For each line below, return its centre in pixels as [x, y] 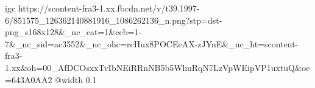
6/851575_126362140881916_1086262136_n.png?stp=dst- [114, 20]
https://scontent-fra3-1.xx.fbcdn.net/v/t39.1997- [109, 8]
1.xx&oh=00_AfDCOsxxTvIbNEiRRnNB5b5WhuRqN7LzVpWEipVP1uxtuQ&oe [157, 67]
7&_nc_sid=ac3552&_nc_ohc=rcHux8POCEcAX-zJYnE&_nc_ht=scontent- [152, 43]
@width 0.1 [76, 79]
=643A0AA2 [29, 79]
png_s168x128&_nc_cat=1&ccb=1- [73, 32]
